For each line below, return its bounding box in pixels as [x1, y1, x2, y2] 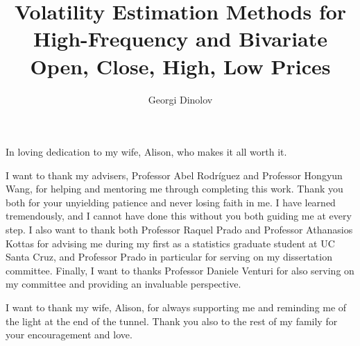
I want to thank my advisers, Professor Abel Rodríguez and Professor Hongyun [6, 167, 343, 182]
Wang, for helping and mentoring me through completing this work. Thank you [6, 181, 343, 196]
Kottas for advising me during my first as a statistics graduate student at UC [6, 236, 335, 250]
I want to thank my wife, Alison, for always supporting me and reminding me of [6, 300, 347, 315]
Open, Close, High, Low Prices [30, 51, 331, 80]
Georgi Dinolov [148, 92, 213, 106]
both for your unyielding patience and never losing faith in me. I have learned [6, 195, 336, 209]
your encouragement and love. [6, 327, 132, 342]
